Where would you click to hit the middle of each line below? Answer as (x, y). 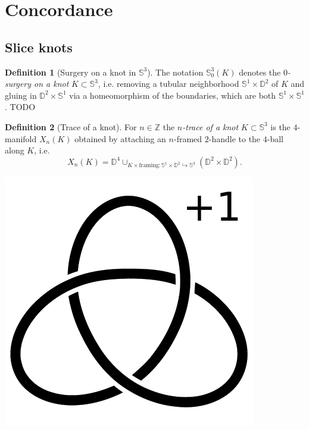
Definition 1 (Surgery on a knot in (71, 72)
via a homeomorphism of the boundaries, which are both (173, 95)
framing (149, 166)
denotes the (260, 72)
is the (280, 126)
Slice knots (39, 47)
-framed (188, 138)
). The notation (175, 72)
